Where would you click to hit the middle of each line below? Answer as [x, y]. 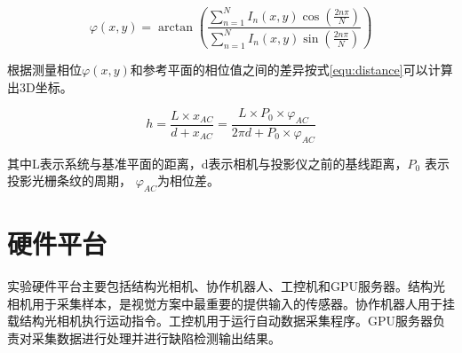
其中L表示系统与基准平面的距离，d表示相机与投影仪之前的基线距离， [207, 163]
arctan [175, 27]
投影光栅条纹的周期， [69, 180]
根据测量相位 [44, 69]
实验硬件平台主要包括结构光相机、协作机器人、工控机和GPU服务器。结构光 [227, 286]
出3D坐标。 [40, 86]
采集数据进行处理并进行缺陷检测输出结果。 [156, 338]
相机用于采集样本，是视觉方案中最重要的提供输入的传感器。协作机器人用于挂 [231, 303]
